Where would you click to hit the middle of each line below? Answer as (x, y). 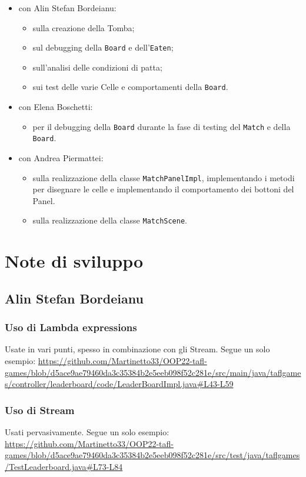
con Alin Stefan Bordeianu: (67, 8)
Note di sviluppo (74, 261)
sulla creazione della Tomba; (84, 27)
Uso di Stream (40, 410)
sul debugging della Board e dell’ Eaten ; (103, 47)
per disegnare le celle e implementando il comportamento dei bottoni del (163, 189)
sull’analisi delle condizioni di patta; (97, 67)
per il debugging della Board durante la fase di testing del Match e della (162, 126)
